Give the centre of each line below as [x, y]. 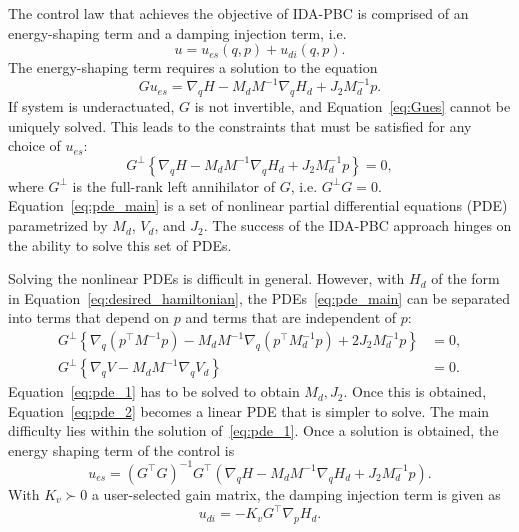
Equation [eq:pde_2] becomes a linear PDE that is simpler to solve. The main [249, 410]
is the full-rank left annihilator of [173, 185]
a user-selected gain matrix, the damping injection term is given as [296, 493]
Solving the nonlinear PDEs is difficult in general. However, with [206, 278]
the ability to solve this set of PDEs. [120, 244]
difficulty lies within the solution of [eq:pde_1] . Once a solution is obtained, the [253, 430]
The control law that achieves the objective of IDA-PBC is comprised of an [238, 13]
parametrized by [58, 225]
